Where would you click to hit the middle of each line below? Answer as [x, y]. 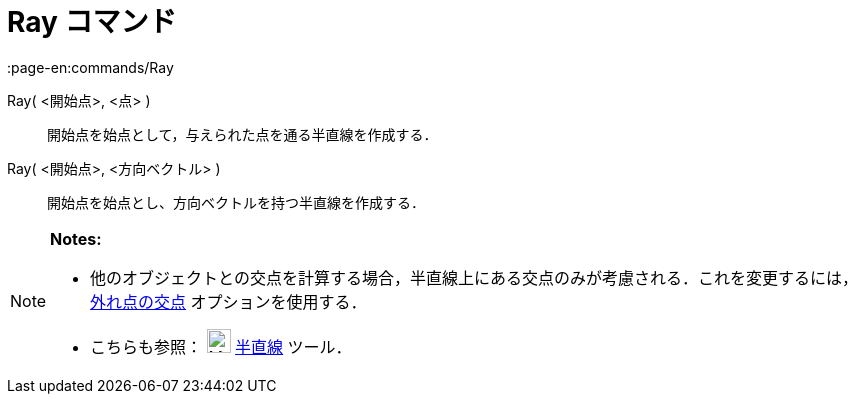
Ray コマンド [92, 22]
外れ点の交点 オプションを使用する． [228, 301]
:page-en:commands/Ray [90, 67]
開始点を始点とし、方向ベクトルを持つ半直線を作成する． [236, 202]
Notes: [76, 238]
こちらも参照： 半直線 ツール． [221, 346]
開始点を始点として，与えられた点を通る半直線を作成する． [242, 134]
